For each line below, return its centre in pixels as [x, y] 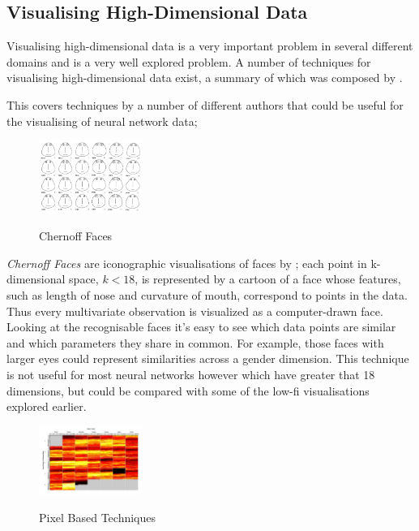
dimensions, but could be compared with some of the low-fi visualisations [188, 390]
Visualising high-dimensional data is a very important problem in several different [210, 46]
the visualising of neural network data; [102, 121]
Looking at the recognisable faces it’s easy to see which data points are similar [201, 327]
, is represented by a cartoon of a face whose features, [268, 279]
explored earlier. [47, 406]
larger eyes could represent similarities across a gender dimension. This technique [208, 358]
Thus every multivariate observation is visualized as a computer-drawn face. [195, 311]
